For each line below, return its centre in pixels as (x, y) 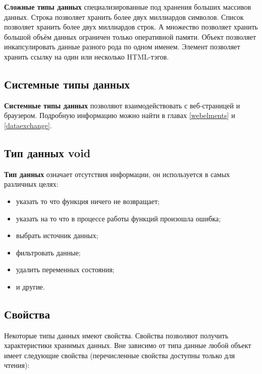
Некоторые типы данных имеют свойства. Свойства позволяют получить (116, 335)
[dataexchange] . (28, 125)
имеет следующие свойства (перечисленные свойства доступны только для (120, 355)
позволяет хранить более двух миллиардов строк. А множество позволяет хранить (131, 27)
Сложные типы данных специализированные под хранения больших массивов (128, 7)
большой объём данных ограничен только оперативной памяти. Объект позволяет (130, 36)
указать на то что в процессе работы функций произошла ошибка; (118, 218)
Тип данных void (47, 152)
